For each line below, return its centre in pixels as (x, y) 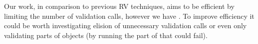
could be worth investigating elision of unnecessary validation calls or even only (126, 25)
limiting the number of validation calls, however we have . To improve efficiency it (129, 16)
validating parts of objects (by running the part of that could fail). (106, 35)
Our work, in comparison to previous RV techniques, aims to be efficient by (119, 6)
